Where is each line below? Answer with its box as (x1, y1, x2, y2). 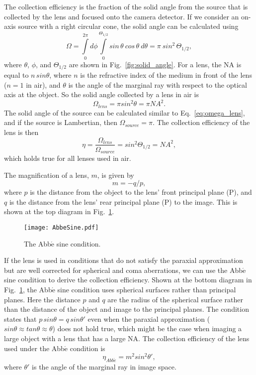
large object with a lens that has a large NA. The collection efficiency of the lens (4, 333, 250, 343)
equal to (4, 70, 29, 80)
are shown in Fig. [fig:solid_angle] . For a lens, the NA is (69, 59, 242, 69)
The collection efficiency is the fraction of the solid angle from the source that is (4, 1, 248, 11)
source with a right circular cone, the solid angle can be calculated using (18, 21, 239, 31)
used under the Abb (4, 343, 65, 353)
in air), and (26, 79, 61, 90)
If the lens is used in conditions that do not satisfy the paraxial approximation (4, 255, 243, 265)
